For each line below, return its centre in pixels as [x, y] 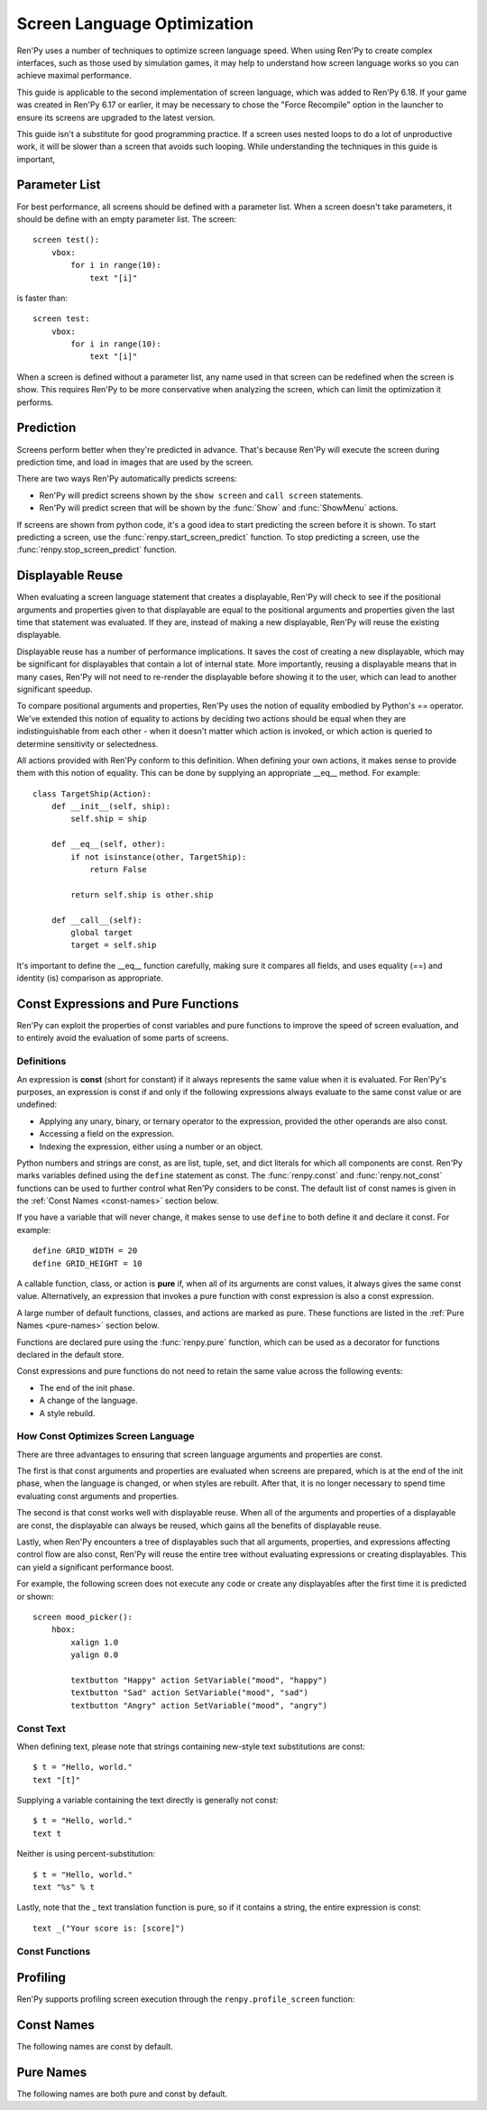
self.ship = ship [109, 819]
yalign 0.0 [95, 1655]
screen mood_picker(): [83, 1617]
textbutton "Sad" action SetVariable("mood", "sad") [189, 1693]
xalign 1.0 [95, 1642]
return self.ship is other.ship [142, 894]
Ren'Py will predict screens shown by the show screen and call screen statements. [201, 495]
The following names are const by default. [95, 2047]
